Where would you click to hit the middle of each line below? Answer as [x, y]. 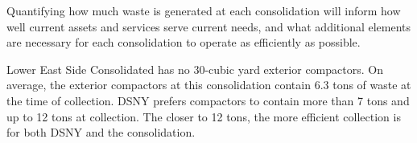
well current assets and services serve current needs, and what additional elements [209, 26]
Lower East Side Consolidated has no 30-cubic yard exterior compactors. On [195, 69]
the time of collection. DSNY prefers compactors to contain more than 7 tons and [208, 100]
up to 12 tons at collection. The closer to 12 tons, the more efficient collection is [204, 116]
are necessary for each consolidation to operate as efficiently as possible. [184, 42]
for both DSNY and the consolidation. [101, 132]
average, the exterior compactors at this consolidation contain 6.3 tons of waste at [209, 85]
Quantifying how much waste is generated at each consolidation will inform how [204, 10]
